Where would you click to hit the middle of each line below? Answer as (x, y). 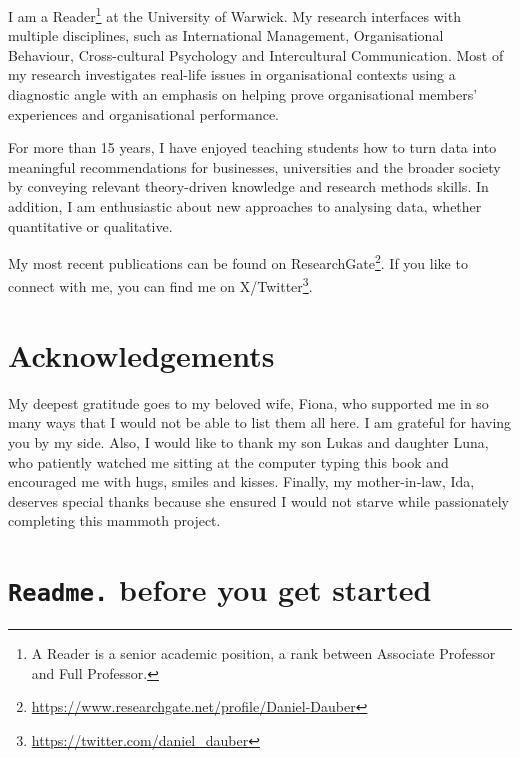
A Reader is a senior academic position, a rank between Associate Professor (263, 653)
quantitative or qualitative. (90, 225)
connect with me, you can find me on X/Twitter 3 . (160, 285)
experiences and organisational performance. (143, 113)
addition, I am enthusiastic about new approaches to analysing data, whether (245, 206)
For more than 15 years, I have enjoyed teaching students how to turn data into (252, 147)
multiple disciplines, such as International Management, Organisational (226, 35)
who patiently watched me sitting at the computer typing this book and (228, 461)
